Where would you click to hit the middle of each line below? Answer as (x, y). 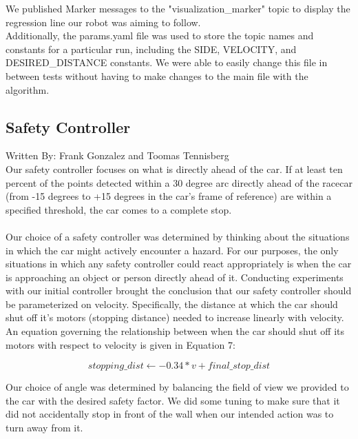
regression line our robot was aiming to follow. (103, 22)
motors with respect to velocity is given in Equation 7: (120, 344)
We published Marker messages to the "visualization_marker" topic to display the (178, 8)
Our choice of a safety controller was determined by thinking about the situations (178, 236)
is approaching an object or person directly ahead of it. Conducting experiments (175, 277)
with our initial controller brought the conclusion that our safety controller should (179, 290)
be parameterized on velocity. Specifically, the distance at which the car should (172, 304)
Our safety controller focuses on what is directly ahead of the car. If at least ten (174, 169)
